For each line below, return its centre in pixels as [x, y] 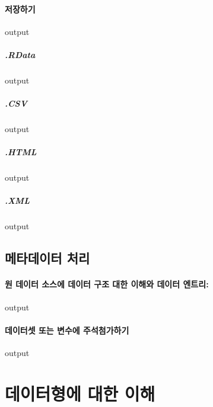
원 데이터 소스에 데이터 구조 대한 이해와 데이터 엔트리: [107, 284]
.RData [20, 54]
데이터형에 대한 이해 [80, 393]
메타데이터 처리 [47, 258]
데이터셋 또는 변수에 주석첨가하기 [67, 330]
